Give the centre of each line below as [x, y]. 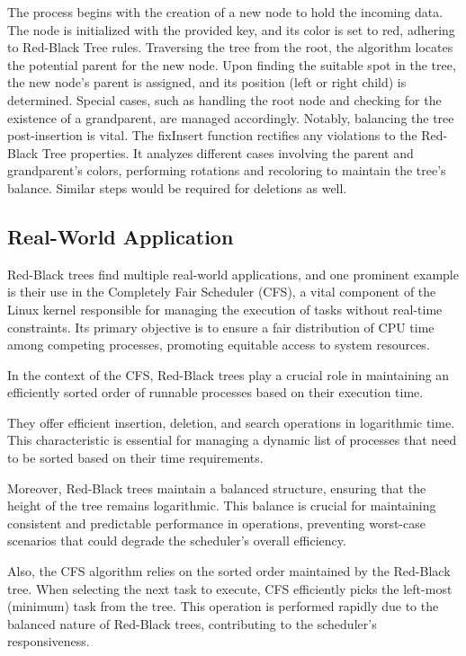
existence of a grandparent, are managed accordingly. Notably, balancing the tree [231, 117]
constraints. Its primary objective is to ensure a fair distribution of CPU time [221, 327]
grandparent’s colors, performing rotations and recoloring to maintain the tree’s [227, 170]
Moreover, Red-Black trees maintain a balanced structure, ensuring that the [217, 488]
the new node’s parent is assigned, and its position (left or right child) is [207, 82]
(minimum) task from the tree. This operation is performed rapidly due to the [223, 606]
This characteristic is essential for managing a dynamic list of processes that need [232, 440]
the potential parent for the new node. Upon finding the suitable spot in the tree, [232, 64]
